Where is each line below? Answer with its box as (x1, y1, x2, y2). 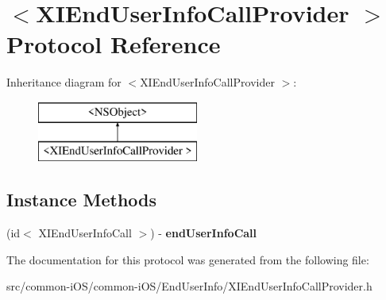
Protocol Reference (6, 28, 221, 60)
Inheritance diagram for (6, 74, 122, 90)
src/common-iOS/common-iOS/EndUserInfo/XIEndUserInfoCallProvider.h (6, 278, 372, 294)
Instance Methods (6, 187, 156, 212)
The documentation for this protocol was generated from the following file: (6, 251, 369, 267)
